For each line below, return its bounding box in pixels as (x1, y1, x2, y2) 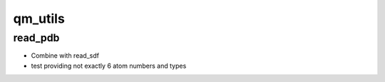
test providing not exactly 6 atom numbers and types (31, 61, 187, 70)
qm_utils (13, 11, 66, 26)
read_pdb (13, 31, 60, 44)
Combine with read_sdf (31, 51, 100, 60)
